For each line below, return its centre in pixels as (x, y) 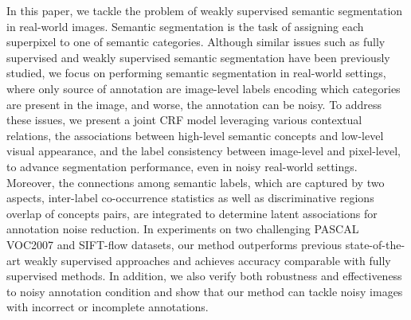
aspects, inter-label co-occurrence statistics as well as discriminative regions (190, 198)
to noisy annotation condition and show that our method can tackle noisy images (205, 291)
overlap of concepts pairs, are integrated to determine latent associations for (192, 213)
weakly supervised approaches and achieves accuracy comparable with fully (207, 260)
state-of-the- (375, 244)
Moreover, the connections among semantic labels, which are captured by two (196, 182)
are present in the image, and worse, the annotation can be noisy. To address (194, 104)
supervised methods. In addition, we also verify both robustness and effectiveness (204, 276)
